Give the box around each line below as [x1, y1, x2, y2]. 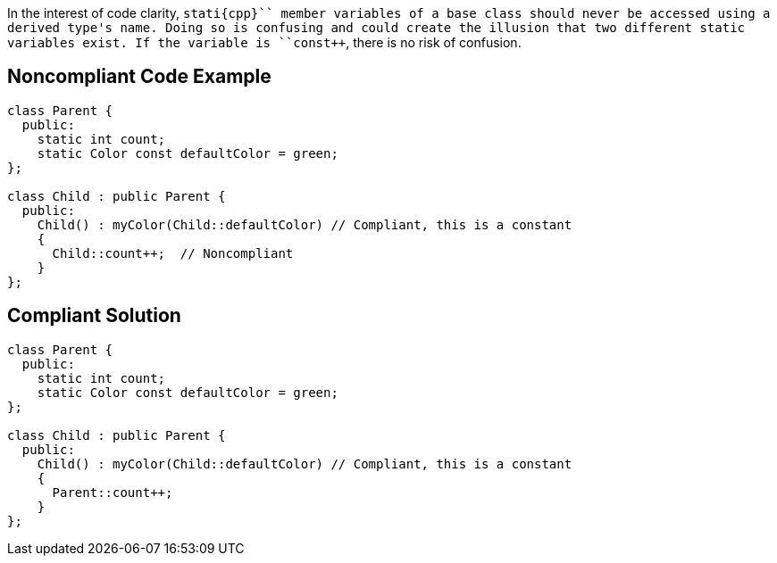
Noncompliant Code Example [7, 65, 272, 88]
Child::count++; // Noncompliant [52, 245, 294, 261]
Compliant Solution [7, 304, 181, 327]
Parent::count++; [52, 484, 173, 500]
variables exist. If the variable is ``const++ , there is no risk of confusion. [7, 35, 522, 50]
